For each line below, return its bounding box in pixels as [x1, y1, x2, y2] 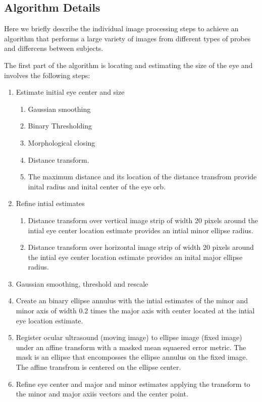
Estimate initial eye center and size [16, 87, 125, 97]
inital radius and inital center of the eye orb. [28, 181, 166, 191]
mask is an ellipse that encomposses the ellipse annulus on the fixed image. [16, 352, 248, 362]
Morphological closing [28, 137, 95, 148]
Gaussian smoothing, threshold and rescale [16, 278, 148, 289]
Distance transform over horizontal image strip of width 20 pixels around [28, 242, 254, 252]
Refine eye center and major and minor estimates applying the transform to [16, 378, 250, 389]
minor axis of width [16, 305, 77, 316]
